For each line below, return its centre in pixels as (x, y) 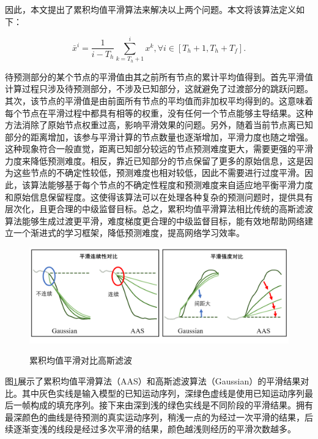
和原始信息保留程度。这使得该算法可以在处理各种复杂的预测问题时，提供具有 (159, 197)
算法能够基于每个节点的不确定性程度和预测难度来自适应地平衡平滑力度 (172, 185)
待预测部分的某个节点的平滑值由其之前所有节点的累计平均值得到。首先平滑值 (159, 76)
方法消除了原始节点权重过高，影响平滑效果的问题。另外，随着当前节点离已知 (159, 125)
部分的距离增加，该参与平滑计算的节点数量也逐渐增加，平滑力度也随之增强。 (159, 136)
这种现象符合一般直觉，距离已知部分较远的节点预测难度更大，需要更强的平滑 (159, 149)
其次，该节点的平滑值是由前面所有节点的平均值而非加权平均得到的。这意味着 (159, 100)
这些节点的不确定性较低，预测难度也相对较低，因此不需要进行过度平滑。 (159, 173)
